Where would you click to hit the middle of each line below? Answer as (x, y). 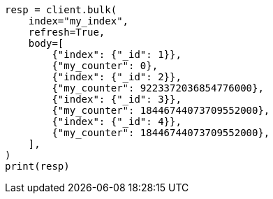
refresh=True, (67, 32)
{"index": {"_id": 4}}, (117, 121)
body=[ (46, 43)
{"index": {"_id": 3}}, (117, 99)
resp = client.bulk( (61, 10)
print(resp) (37, 166)
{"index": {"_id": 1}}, (117, 54)
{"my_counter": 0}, (105, 66)
